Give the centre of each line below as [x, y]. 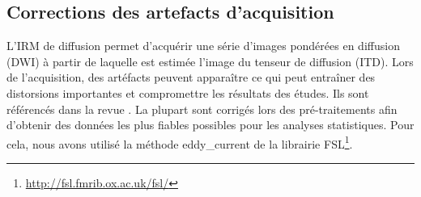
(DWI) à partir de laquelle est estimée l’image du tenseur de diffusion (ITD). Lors [210, 61]
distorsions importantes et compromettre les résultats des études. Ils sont [188, 92]
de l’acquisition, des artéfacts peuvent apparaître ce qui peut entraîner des [191, 77]
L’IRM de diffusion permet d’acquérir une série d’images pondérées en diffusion [203, 46]
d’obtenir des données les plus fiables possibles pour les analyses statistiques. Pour [210, 125]
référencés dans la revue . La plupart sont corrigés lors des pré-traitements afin [202, 109]
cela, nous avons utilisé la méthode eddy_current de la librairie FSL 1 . [180, 142]
